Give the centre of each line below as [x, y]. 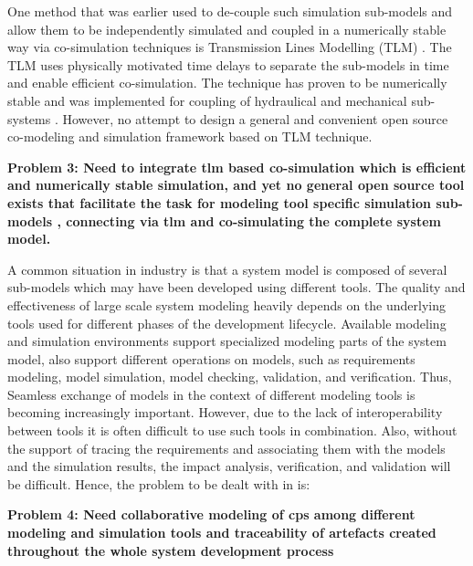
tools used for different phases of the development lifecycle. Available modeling [227, 323]
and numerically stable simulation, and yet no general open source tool [236, 185]
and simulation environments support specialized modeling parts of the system [227, 341]
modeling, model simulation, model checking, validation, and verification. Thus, [230, 377]
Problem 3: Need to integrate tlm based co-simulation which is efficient [237, 167]
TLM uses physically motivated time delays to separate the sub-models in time [228, 64]
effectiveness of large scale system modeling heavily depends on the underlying [227, 304]
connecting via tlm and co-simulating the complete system [253, 220]
